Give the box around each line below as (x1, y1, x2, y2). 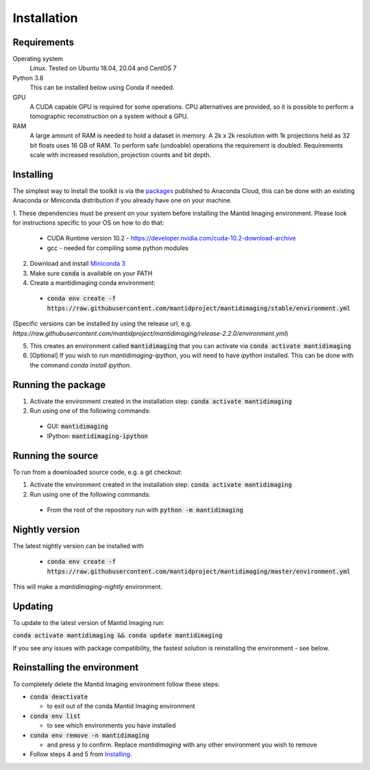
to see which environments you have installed (47, 721, 176, 729)
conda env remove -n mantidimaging (29, 732, 150, 739)
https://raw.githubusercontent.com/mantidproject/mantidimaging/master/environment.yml (47, 567, 351, 575)
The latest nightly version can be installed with (12, 541, 144, 550)
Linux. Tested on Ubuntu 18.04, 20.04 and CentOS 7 (29, 64, 177, 72)
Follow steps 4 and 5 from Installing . (29, 750, 133, 758)
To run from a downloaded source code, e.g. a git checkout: (12, 468, 182, 476)
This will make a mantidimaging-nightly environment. (12, 582, 163, 591)
